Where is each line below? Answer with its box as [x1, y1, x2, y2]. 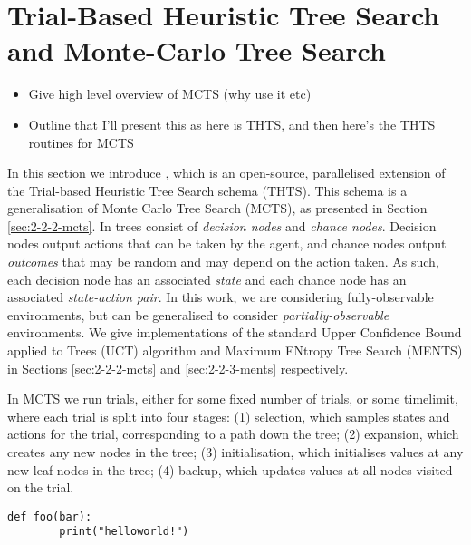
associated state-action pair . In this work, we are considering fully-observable [7, 287, 434, 307]
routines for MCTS [28, 132, 134, 151]
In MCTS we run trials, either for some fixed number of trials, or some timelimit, [7, 389, 458, 408]
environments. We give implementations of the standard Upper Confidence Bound [7, 323, 462, 342]
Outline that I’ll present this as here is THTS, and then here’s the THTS [28, 114, 436, 133]
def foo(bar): [7, 510, 92, 523]
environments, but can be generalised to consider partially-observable [7, 305, 389, 324]
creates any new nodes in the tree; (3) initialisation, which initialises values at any [7, 443, 464, 461]
